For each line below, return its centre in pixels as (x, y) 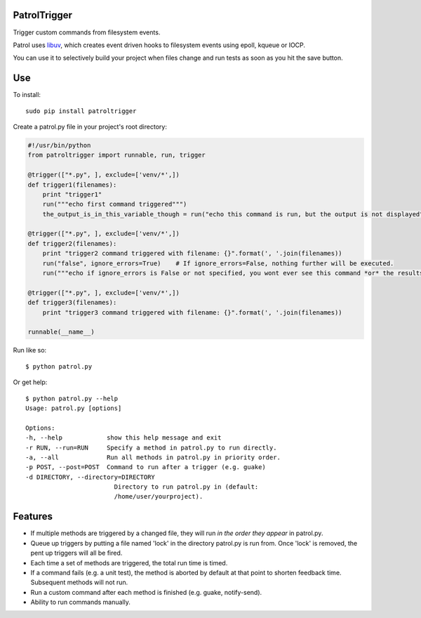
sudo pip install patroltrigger (81, 111)
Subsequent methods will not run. (79, 582)
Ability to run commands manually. (81, 602)
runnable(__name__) (61, 332)
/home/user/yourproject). (159, 497)
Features (33, 517)
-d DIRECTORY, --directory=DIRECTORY (91, 477)
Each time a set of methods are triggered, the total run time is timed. (129, 563)
